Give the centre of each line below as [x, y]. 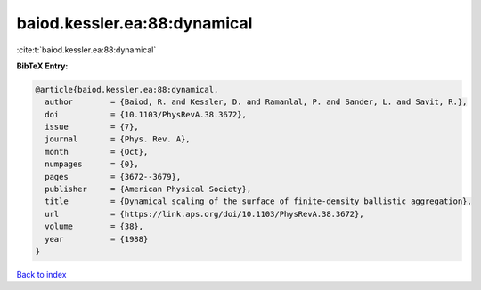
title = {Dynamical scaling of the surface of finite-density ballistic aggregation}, [258, 201]
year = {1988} [97, 239]
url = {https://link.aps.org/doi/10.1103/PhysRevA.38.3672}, [204, 214]
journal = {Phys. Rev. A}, [118, 139]
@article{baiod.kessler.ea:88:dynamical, [127, 89]
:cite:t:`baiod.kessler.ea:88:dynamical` [86, 50]
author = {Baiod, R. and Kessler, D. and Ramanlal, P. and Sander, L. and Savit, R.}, [256, 102]
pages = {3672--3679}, [113, 177]
